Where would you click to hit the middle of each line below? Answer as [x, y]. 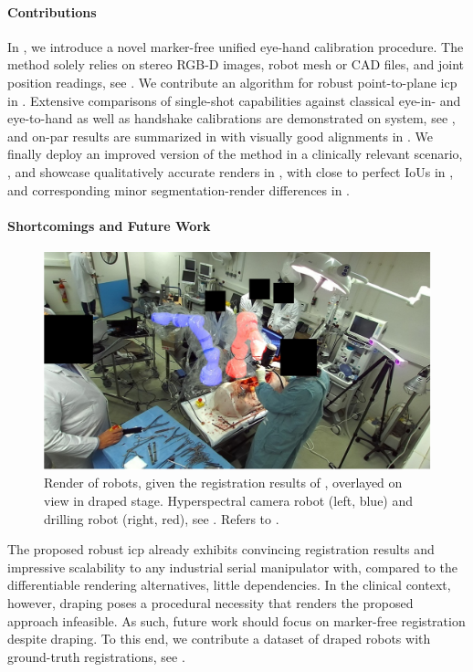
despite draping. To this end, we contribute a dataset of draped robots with [219, 639]
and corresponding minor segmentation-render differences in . [179, 189]
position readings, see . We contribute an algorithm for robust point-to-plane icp [232, 82]
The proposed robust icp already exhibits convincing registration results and [221, 549]
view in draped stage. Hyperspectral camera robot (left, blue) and [229, 501]
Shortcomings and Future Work [109, 225]
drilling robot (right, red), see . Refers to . [162, 518]
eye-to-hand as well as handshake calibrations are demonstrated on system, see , [231, 118]
